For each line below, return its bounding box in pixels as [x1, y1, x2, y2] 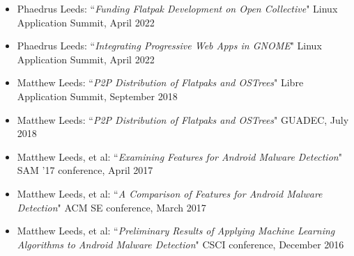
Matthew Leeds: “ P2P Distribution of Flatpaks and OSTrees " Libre [17, 75, 304, 90]
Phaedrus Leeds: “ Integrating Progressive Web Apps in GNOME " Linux [17, 38, 322, 53]
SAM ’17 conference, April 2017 [17, 163, 153, 177]
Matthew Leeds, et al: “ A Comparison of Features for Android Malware [17, 186, 323, 200]
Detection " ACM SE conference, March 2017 [17, 200, 206, 214]
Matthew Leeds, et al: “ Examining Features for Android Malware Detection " [17, 149, 342, 163]
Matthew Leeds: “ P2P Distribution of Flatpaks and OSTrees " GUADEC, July [17, 112, 349, 127]
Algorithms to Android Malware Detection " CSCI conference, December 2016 [17, 237, 344, 251]
